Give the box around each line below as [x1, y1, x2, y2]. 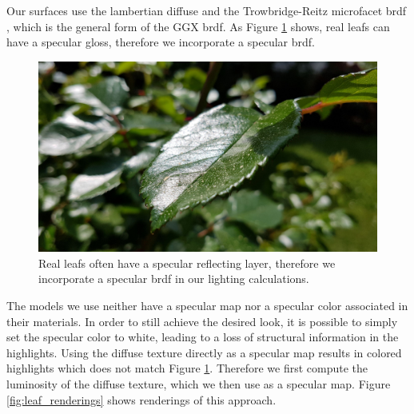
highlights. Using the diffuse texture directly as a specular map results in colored [6, 344, 402, 360]
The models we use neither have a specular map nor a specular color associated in [6, 297, 408, 314]
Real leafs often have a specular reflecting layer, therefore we [38, 254, 336, 271]
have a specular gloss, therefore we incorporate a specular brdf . [6, 34, 315, 50]
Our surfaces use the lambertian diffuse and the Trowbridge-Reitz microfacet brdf [6, 2, 407, 18]
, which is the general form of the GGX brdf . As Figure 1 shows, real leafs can [6, 18, 390, 34]
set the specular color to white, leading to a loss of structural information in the [6, 328, 399, 345]
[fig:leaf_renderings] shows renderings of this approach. [6, 391, 277, 408]
